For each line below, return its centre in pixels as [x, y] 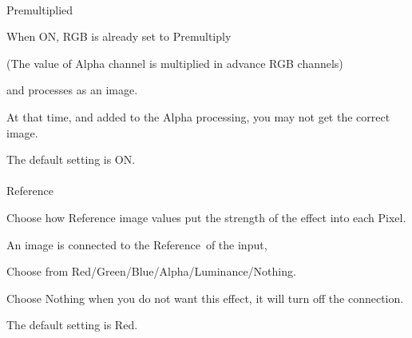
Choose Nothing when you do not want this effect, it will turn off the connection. [205, 298]
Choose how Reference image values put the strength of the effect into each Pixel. [206, 217]
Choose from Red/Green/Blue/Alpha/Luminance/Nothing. [151, 271]
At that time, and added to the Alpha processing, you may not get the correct [198, 116]
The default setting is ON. [71, 159]
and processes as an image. [72, 90]
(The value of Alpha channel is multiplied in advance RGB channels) [175, 63]
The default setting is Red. [72, 325]
